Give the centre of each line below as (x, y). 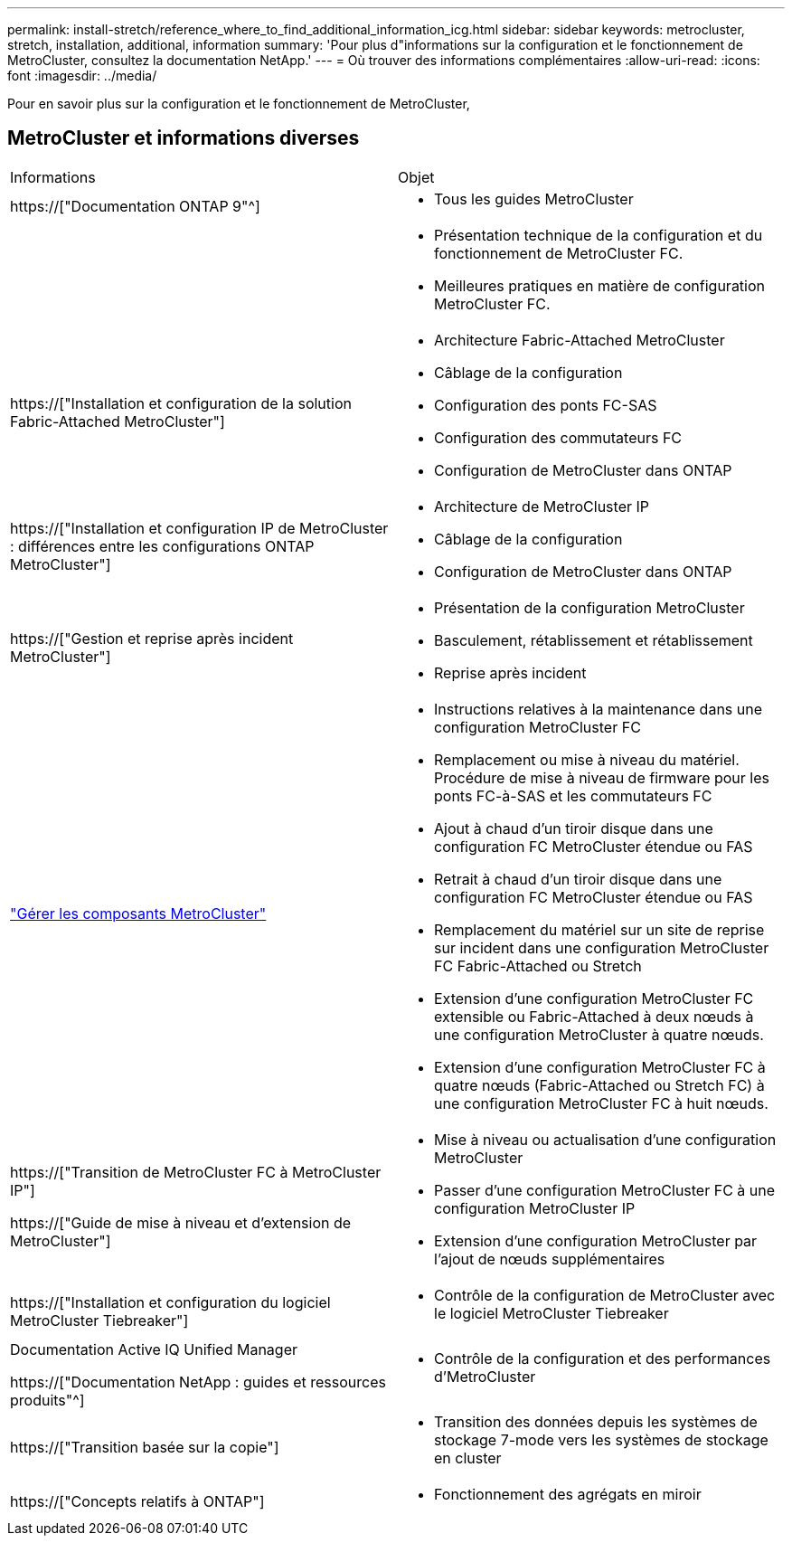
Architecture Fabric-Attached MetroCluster (580, 340)
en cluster (468, 1458)
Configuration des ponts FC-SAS (546, 405)
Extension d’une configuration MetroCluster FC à (600, 1067)
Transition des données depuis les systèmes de (596, 1421)
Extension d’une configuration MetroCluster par (596, 1240)
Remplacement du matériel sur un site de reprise (599, 929)
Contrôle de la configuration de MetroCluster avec (605, 1295)
